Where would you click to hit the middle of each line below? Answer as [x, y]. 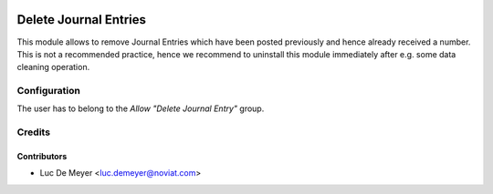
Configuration [49, 91]
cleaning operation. [53, 67]
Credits [33, 132]
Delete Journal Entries [81, 20]
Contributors [42, 156]
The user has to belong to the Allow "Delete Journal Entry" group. [141, 108]
